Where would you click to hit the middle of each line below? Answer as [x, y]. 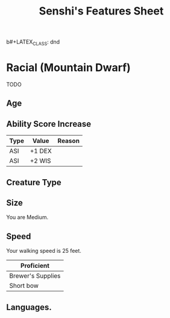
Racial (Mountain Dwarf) [68, 68]
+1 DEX [41, 151]
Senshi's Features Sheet [101, 11]
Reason [69, 141]
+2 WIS [40, 161]
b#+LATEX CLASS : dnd [33, 42]
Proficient [35, 266]
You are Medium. [27, 217]
